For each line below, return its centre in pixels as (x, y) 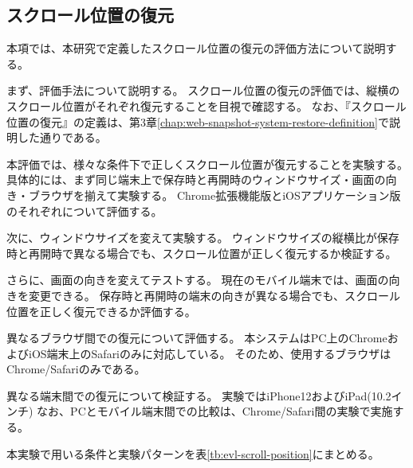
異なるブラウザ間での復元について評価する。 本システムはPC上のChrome (197, 338)
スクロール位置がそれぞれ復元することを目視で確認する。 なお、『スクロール (206, 105)
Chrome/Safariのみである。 (76, 369)
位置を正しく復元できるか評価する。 (101, 311)
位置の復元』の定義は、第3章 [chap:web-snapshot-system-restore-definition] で (198, 121)
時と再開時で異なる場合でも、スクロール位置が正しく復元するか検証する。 (202, 253)
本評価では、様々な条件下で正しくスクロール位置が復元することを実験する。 (207, 164)
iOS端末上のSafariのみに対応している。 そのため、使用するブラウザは (210, 353)
